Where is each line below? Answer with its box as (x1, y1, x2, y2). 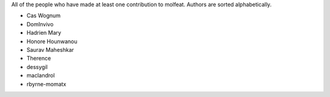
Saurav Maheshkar (26, 46, 75, 53)
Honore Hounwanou (26, 37, 78, 45)
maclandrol (26, 72, 55, 79)
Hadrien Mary (26, 29, 61, 37)
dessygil (26, 63, 48, 70)
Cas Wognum (26, 12, 61, 20)
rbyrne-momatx (26, 80, 67, 88)
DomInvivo (26, 20, 54, 27)
